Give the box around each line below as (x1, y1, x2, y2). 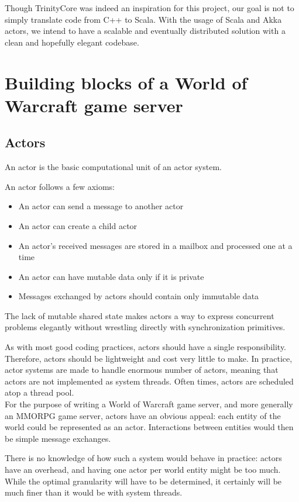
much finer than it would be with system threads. (5, 486, 183, 498)
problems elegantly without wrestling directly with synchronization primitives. (5, 321, 286, 333)
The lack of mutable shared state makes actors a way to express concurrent (5, 309, 274, 321)
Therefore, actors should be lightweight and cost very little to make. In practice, (5, 352, 293, 364)
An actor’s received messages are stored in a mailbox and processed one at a (18, 239, 293, 251)
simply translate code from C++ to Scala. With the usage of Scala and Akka (5, 13, 282, 25)
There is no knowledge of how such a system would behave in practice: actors (5, 452, 282, 464)
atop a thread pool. (5, 386, 74, 399)
